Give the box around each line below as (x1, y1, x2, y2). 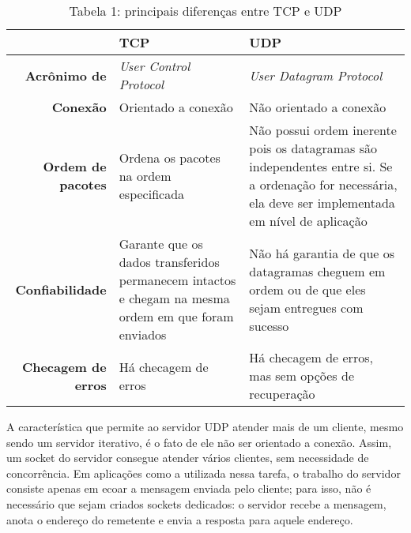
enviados (119, 325, 167, 343)
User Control (119, 57, 190, 75)
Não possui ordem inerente (249, 121, 397, 139)
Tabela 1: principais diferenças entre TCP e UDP (69, 2, 342, 20)
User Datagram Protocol (249, 66, 383, 84)
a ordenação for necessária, (249, 175, 398, 193)
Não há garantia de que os (249, 243, 395, 262)
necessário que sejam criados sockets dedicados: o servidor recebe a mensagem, (6, 495, 386, 512)
